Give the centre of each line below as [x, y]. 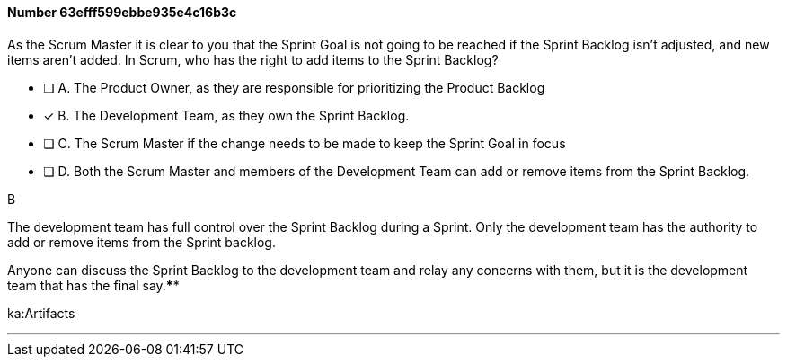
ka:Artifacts [41, 313]
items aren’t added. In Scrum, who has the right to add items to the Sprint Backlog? [253, 59]
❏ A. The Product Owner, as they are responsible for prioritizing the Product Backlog [294, 87]
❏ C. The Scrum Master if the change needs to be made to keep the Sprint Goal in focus [305, 143]
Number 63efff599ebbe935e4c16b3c [122, 12]
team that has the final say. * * [93, 285]
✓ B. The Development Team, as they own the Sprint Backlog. [226, 115]
